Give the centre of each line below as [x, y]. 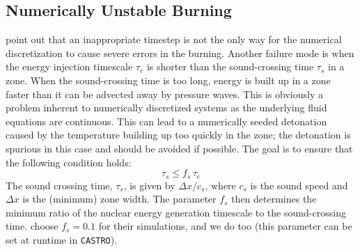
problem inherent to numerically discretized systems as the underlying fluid [166, 108]
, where [220, 185]
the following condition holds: [69, 162]
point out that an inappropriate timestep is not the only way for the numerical [174, 39]
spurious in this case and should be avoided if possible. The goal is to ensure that [179, 148]
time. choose [32, 226]
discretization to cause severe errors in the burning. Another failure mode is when [180, 53]
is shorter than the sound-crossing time [230, 66]
